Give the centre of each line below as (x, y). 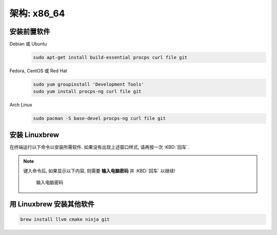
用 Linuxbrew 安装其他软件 (52, 204)
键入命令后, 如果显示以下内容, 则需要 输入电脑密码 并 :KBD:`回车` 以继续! (99, 171)
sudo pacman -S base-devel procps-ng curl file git (100, 119)
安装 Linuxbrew (34, 135)
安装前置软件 (30, 32)
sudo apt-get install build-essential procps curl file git (110, 57)
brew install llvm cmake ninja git (65, 220)
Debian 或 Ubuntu (28, 44)
